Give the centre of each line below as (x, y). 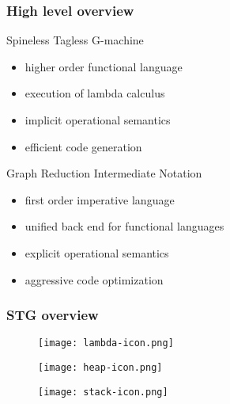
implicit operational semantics (98, 120)
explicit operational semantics (97, 252)
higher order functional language (104, 66)
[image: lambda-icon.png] (106, 343)
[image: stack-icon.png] (103, 392)
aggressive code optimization (94, 279)
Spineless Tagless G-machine (75, 40)
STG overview (53, 315)
